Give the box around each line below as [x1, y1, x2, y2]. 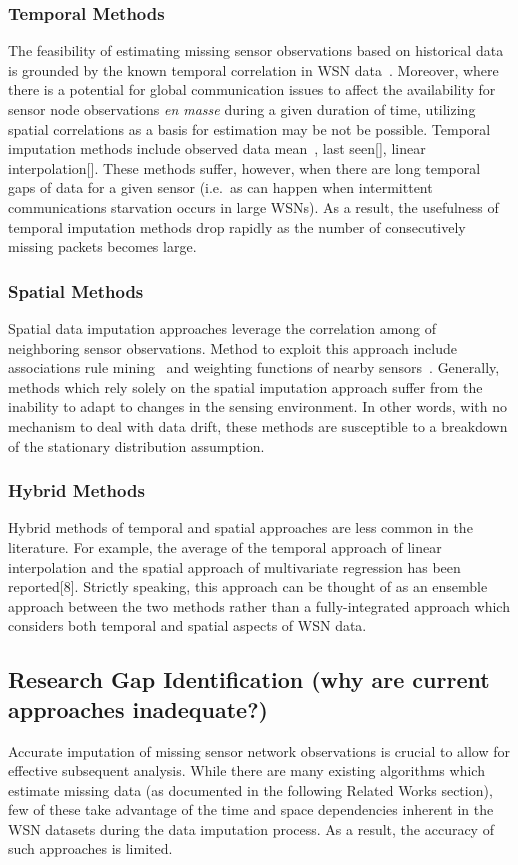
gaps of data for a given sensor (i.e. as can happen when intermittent [8, 177, 433, 198]
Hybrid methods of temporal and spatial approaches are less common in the [8, 517, 473, 538]
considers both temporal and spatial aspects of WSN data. [8, 615, 367, 636]
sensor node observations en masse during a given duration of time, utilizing [8, 99, 476, 119]
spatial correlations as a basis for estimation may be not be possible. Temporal [8, 118, 491, 139]
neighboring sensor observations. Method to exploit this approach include [8, 337, 457, 358]
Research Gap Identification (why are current [8, 664, 490, 695]
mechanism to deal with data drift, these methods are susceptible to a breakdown [8, 415, 508, 436]
